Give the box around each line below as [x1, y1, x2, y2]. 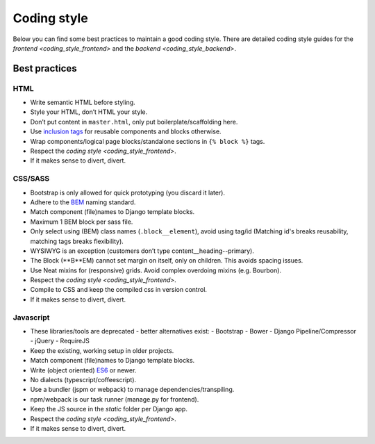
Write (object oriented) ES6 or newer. [30, 365, 137, 375]
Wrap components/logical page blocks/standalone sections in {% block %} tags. [30, 137, 265, 145]
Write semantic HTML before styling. [30, 98, 135, 107]
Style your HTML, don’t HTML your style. [30, 108, 148, 116]
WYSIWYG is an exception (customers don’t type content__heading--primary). [30, 247, 255, 255]
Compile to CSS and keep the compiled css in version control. [30, 286, 208, 294]
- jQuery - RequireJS [30, 337, 90, 345]
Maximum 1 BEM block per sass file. [30, 217, 133, 226]
